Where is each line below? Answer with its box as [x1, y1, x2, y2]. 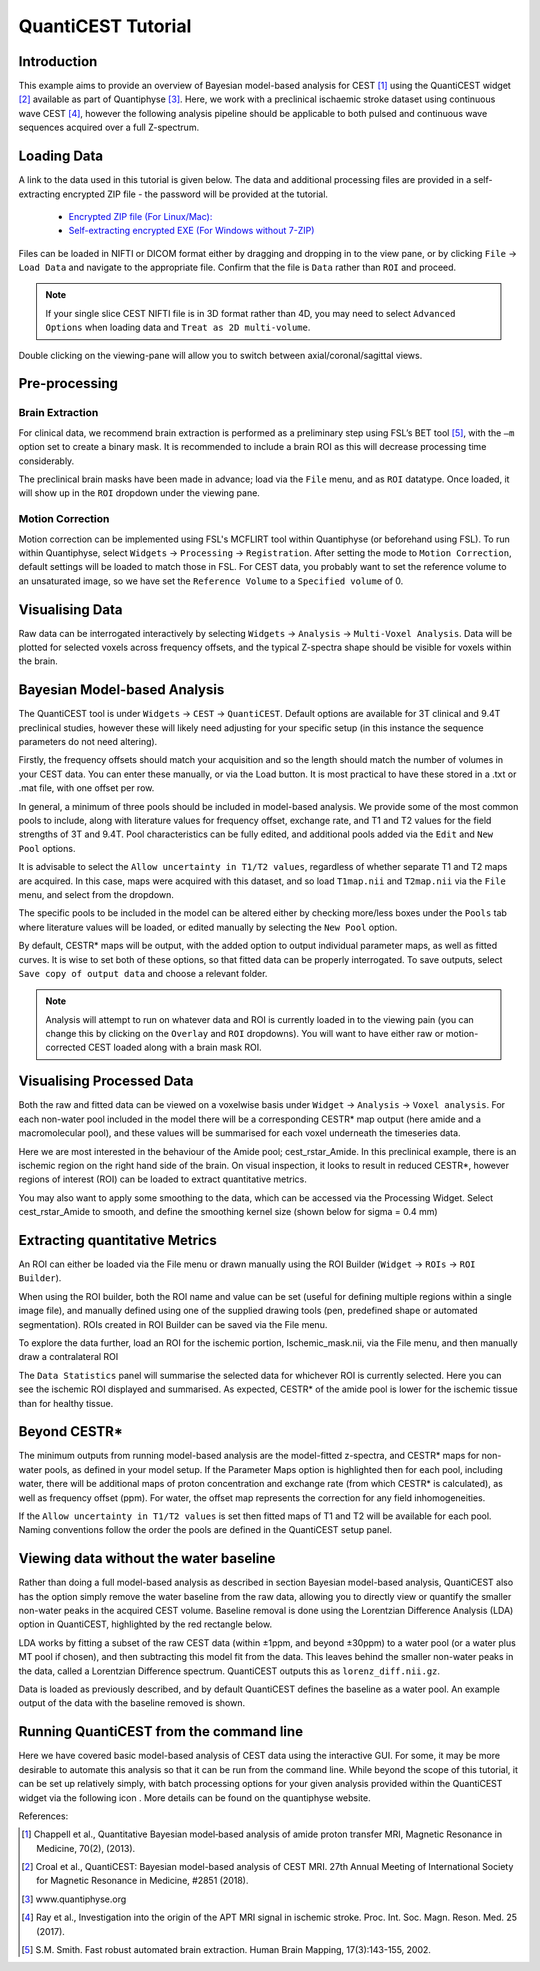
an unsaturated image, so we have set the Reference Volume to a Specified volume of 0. [18, 575, 404, 587]
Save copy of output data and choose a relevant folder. [18, 967, 268, 979]
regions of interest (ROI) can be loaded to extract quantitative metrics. [18, 1173, 307, 1185]
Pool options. [18, 842, 76, 854]
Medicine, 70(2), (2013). [36, 1842, 136, 1854]
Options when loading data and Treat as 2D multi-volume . [45, 321, 311, 334]
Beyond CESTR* [18, 1423, 124, 1440]
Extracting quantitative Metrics [18, 1231, 217, 1249]
